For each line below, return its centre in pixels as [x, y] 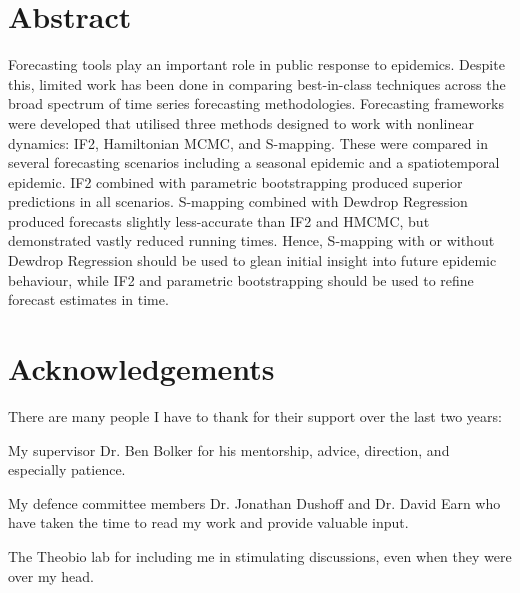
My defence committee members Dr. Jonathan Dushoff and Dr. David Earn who [254, 502]
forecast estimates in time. [88, 299]
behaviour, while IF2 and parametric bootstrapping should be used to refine [241, 279]
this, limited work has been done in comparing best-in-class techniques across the [257, 83]
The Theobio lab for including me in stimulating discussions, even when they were [260, 555]
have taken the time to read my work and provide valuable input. [208, 522]
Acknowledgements [141, 368]
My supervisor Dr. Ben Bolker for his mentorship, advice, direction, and [229, 449]
